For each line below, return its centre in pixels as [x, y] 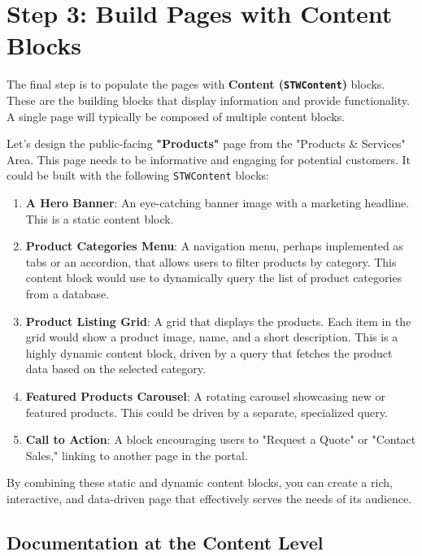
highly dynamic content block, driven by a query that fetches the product [209, 352]
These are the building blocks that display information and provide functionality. [208, 100]
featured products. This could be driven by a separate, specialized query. [207, 412]
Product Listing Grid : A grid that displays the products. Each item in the [218, 321]
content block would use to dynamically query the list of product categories [214, 278]
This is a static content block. [100, 218]
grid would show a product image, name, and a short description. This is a [212, 337]
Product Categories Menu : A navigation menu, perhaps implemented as [214, 246]
